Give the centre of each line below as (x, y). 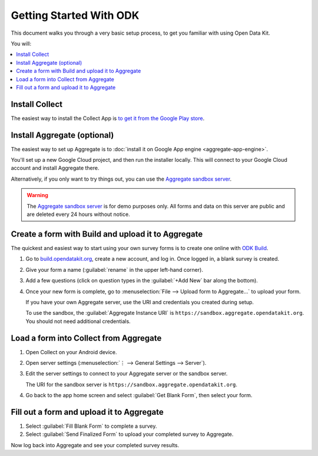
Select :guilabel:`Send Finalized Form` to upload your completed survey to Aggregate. (130, 434)
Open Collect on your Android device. (71, 352)
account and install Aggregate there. (55, 168)
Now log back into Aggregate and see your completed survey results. (95, 445)
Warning (37, 195)
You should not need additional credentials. (78, 321)
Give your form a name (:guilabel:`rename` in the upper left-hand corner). (114, 269)
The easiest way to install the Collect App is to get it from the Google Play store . (108, 118)
